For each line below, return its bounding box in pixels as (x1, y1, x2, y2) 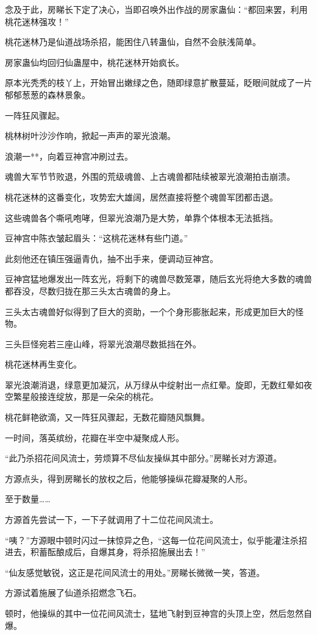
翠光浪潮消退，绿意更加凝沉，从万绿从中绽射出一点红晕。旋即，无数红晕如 (5, 378, 304, 391)
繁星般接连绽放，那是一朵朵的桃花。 (13, 390, 158, 403)
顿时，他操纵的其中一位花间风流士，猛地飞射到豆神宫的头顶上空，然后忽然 (5, 607, 304, 619)
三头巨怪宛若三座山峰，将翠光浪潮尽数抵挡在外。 (5, 337, 201, 350)
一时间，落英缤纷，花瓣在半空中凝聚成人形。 (5, 431, 184, 444)
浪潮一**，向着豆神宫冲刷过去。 (5, 149, 133, 162)
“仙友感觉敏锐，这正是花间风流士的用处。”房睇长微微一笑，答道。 (5, 566, 265, 578)
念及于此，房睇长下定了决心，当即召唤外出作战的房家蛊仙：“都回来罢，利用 (5, 3, 308, 15)
